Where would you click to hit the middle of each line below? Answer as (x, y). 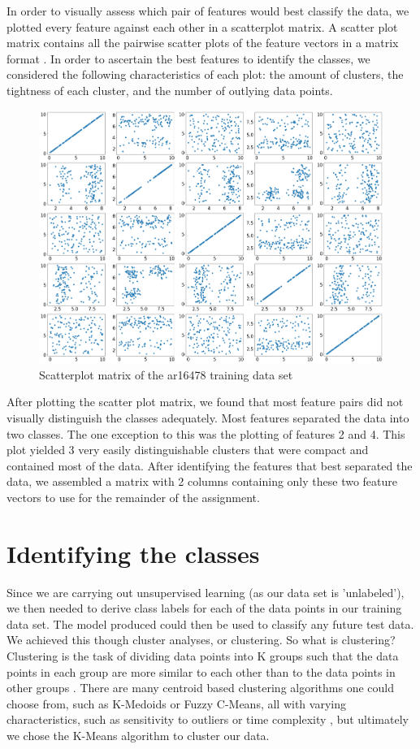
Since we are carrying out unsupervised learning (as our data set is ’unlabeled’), (206, 592)
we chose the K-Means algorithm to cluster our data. (138, 736)
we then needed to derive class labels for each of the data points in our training (204, 608)
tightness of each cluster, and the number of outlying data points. (170, 90)
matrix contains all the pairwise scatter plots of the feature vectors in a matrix (203, 43)
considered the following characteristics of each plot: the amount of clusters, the (205, 74)
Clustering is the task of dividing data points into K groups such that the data (203, 656)
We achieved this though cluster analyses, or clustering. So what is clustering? (201, 640)
